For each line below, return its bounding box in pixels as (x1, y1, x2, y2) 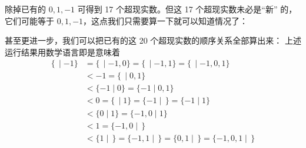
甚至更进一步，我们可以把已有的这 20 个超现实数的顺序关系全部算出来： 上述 (5, 34, 301, 47)
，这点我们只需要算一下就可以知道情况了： (83, 14, 248, 27)
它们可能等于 (5, 14, 54, 27)
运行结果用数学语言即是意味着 (5, 45, 120, 58)
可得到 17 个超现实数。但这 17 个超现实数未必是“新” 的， (77, 3, 297, 15)
